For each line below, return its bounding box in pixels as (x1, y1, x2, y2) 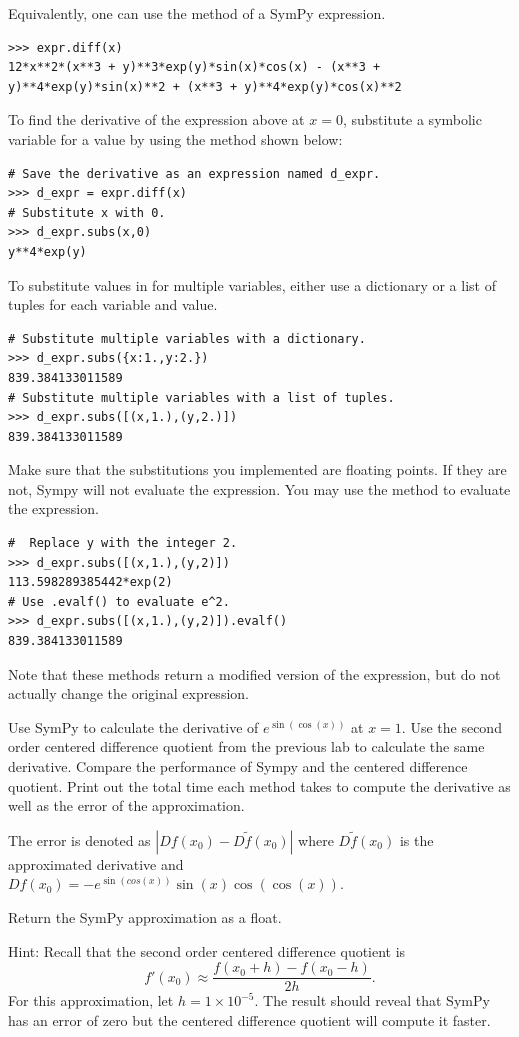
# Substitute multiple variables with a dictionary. (8, 331, 366, 346)
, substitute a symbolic (342, 109, 482, 130)
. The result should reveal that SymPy (254, 990, 490, 1011)
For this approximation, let (8, 990, 174, 1011)
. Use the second (401, 716, 502, 737)
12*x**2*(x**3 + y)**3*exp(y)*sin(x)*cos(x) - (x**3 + (8, 60, 381, 75)
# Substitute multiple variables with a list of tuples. (8, 390, 395, 405)
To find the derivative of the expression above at (8, 109, 305, 130)
